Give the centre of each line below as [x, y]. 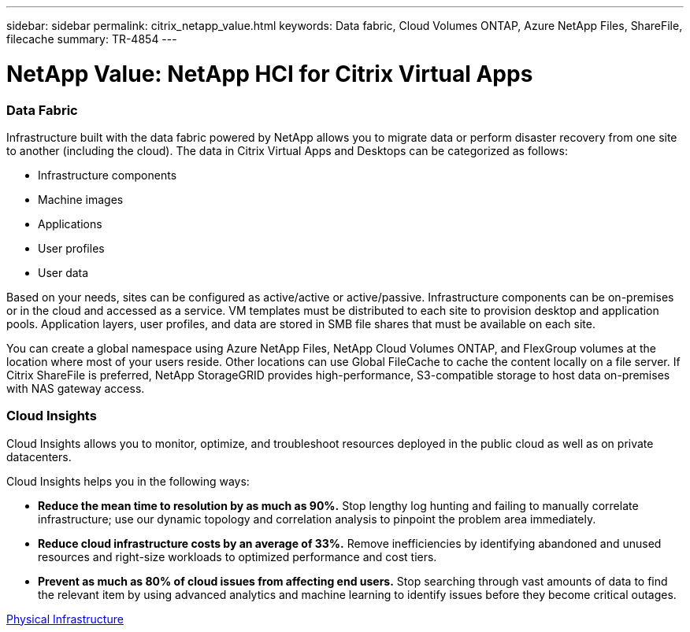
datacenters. [39, 456]
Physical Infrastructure [65, 619]
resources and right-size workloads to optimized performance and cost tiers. [237, 556]
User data [63, 272]
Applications [70, 224]
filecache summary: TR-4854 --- [92, 39]
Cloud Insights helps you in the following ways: [128, 481]
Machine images [81, 199]
